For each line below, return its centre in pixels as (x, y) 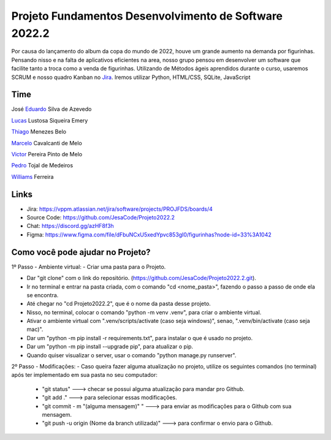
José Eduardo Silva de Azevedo (51, 109)
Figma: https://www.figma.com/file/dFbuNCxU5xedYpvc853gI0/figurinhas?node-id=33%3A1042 (149, 234)
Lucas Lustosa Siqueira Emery (50, 120)
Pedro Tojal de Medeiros (42, 165)
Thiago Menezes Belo (39, 132)
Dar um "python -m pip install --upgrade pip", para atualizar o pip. (110, 347)
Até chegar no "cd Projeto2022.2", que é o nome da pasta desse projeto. (119, 304)
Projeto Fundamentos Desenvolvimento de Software (147, 16)
